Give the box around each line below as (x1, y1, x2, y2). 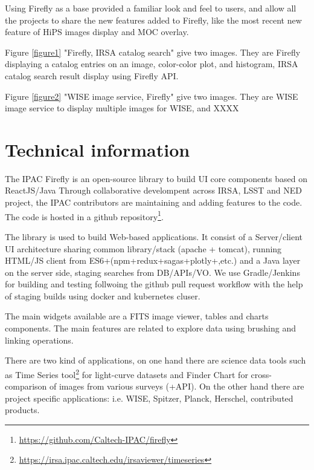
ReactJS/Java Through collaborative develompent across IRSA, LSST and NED (5, 184, 303, 197)
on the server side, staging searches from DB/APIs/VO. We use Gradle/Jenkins (5, 266, 300, 278)
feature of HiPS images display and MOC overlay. (5, 25, 189, 38)
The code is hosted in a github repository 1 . (5, 208, 164, 223)
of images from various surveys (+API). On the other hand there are (50, 380, 304, 393)
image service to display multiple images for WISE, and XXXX (5, 102, 239, 114)
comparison (5, 380, 47, 393)
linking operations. (5, 333, 74, 346)
